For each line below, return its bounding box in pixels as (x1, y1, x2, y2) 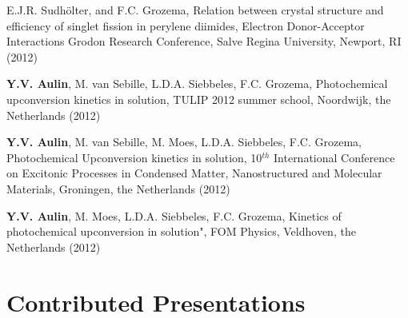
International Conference (274, 149, 395, 165)
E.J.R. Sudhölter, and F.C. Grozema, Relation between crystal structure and (6, 2, 384, 18)
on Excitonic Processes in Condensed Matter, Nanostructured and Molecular (6, 165, 382, 181)
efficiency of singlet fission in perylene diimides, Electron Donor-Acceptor (6, 17, 365, 34)
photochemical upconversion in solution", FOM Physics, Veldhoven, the (6, 223, 356, 240)
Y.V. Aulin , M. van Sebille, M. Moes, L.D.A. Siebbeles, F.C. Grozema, (6, 133, 362, 150)
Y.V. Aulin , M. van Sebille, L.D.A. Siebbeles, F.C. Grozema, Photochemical (6, 75, 388, 92)
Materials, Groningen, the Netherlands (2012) (6, 180, 230, 197)
